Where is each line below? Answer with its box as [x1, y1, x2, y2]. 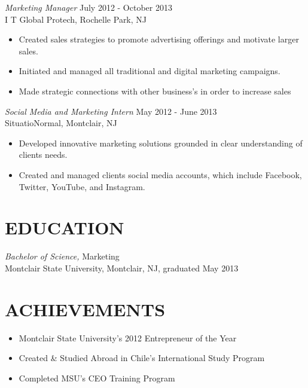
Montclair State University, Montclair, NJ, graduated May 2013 [5, 261, 239, 274]
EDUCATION [5, 215, 124, 240]
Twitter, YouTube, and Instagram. [19, 180, 145, 193]
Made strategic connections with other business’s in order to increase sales [19, 84, 291, 97]
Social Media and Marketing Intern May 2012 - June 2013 [5, 105, 217, 117]
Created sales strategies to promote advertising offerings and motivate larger [19, 33, 299, 45]
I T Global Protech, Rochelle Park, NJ [5, 13, 147, 25]
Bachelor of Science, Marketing [5, 250, 120, 262]
